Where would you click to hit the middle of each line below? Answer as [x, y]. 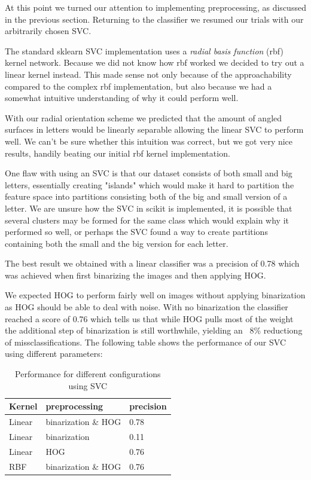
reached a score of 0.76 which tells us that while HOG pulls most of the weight [149, 318]
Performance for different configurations [88, 374]
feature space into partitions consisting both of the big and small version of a [146, 196]
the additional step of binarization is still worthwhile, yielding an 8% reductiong [154, 330]
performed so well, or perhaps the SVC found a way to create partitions [136, 232]
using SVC [88, 385]
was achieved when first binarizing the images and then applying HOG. [135, 275]
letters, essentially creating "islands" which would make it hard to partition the [150, 184]
